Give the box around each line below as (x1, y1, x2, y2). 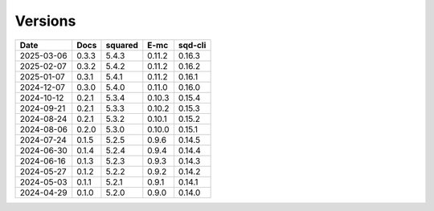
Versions (14, 12, 76, 30)
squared (105, 39, 138, 51)
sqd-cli (178, 39, 207, 51)
